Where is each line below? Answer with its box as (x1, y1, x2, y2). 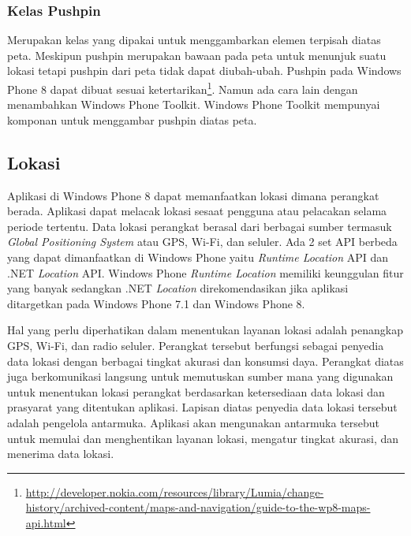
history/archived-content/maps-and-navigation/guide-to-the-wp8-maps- (25, 499, 371, 516)
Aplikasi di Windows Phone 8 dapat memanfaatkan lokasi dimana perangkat (7, 187, 379, 203)
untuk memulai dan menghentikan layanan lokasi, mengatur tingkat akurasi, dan (7, 430, 399, 446)
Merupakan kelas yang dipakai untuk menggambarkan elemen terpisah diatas (7, 32, 381, 48)
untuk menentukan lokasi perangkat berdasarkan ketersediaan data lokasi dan (7, 383, 385, 400)
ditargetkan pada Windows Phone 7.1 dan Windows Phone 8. (7, 295, 305, 311)
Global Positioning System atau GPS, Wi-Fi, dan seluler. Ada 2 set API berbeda (7, 233, 398, 250)
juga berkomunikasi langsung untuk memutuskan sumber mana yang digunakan (7, 368, 394, 385)
